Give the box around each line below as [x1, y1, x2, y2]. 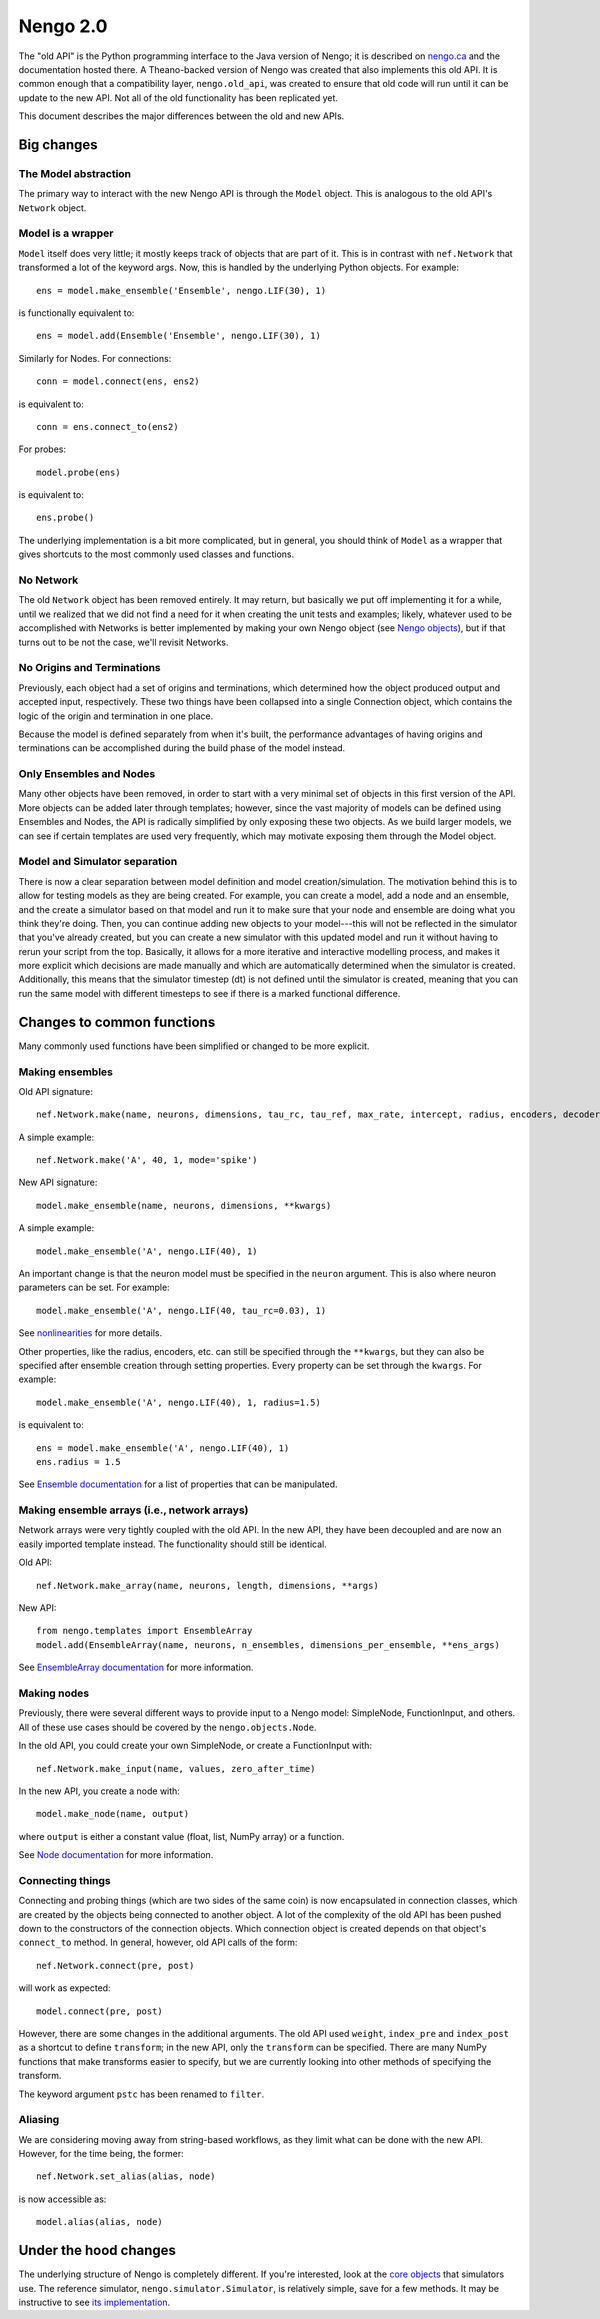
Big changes [18, 136, 99, 153]
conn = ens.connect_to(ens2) [36, 421, 179, 432]
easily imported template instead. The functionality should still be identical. [18, 1538, 327, 1550]
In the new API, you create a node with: [18, 1785, 180, 1797]
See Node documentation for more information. [18, 1849, 214, 1861]
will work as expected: [18, 1982, 111, 1994]
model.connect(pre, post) [36, 2005, 164, 2017]
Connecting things [18, 1873, 112, 1887]
